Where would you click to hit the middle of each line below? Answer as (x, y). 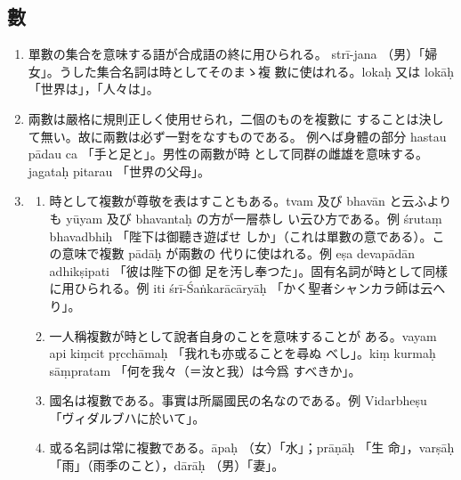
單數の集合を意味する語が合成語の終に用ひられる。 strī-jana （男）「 (226, 54)
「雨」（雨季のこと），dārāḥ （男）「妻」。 (167, 465)
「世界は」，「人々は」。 (93, 89)
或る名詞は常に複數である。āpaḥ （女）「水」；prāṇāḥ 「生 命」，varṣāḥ (252, 447)
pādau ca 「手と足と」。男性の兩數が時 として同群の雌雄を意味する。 (228, 154)
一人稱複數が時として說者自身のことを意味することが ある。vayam (243, 335)
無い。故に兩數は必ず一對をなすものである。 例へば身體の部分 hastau (243, 136)
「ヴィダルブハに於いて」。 (127, 417)
